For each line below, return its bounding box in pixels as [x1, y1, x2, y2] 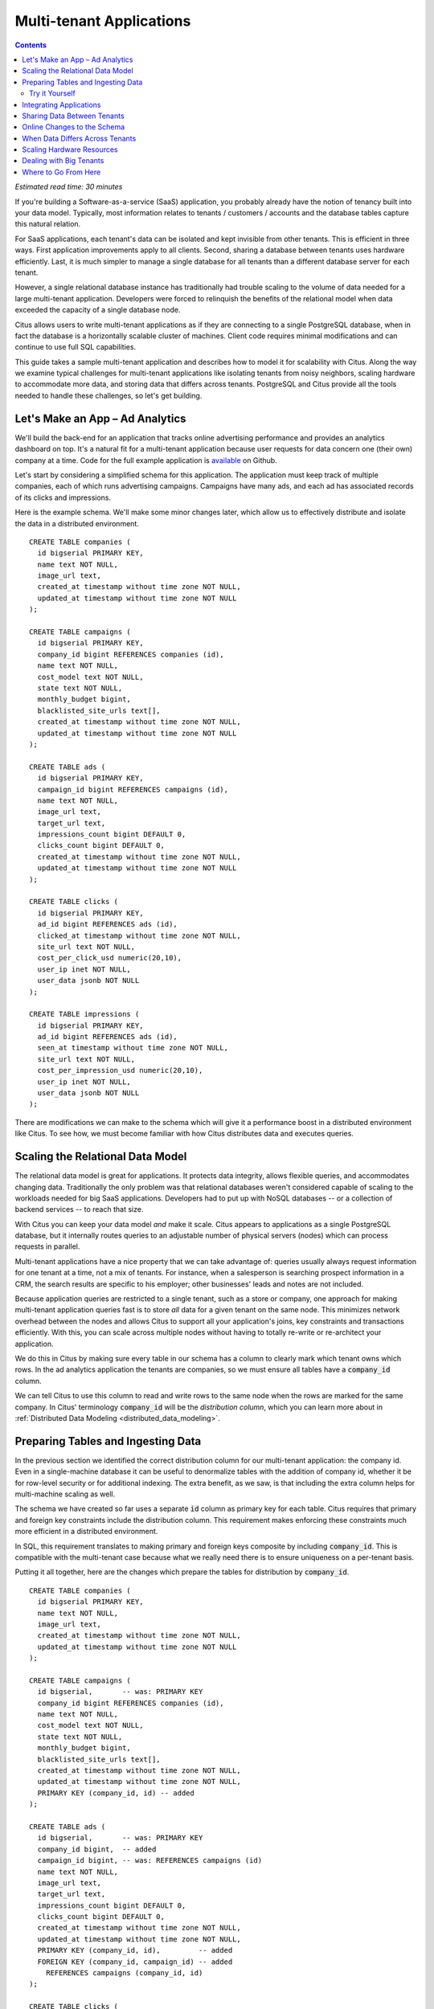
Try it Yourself [29, 88, 76, 98]
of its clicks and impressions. [14, 493, 112, 502]
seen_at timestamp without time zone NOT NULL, [37, 1043, 229, 1053]
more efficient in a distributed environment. [14, 1527, 158, 1536]
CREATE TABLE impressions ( [29, 1009, 140, 1019]
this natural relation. [14, 219, 81, 229]
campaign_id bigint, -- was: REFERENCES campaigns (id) [37, 1856, 263, 1865]
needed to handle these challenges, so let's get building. [14, 391, 203, 400]
